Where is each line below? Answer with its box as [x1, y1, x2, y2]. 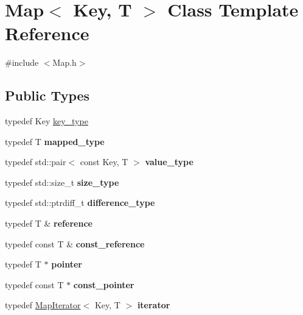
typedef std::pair [5, 155, 66, 168]
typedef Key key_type [5, 115, 88, 127]
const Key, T [80, 155, 128, 168]
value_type [145, 155, 193, 168]
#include [5, 56, 39, 69]
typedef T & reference [5, 217, 92, 230]
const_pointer [73, 278, 134, 291]
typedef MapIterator [5, 299, 81, 311]
